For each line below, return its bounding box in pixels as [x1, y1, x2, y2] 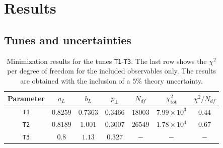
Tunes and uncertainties [4, 32, 131, 47]
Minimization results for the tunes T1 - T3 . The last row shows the [7, 55, 207, 66]
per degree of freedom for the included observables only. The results [7, 65, 216, 76]
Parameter [8, 93, 45, 104]
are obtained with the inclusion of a [20, 75, 130, 86]
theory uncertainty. [144, 75, 203, 86]
